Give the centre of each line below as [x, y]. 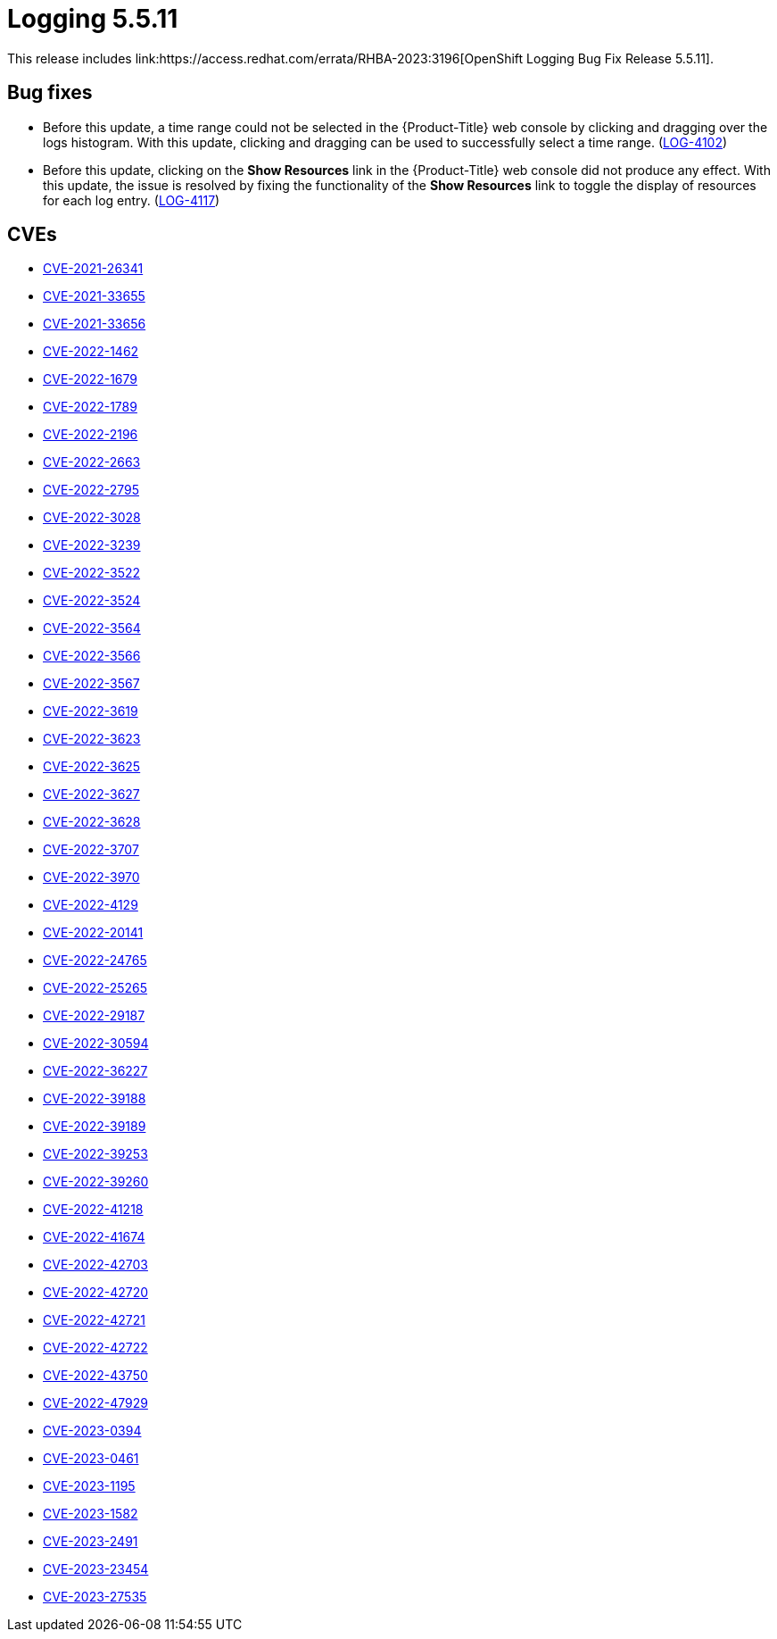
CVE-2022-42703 [95, 1265]
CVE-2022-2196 [91, 435]
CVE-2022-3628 [92, 822]
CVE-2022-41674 [94, 1237]
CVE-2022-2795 [91, 490]
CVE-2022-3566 [92, 656]
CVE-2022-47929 [95, 1403]
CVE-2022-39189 [95, 1127]
